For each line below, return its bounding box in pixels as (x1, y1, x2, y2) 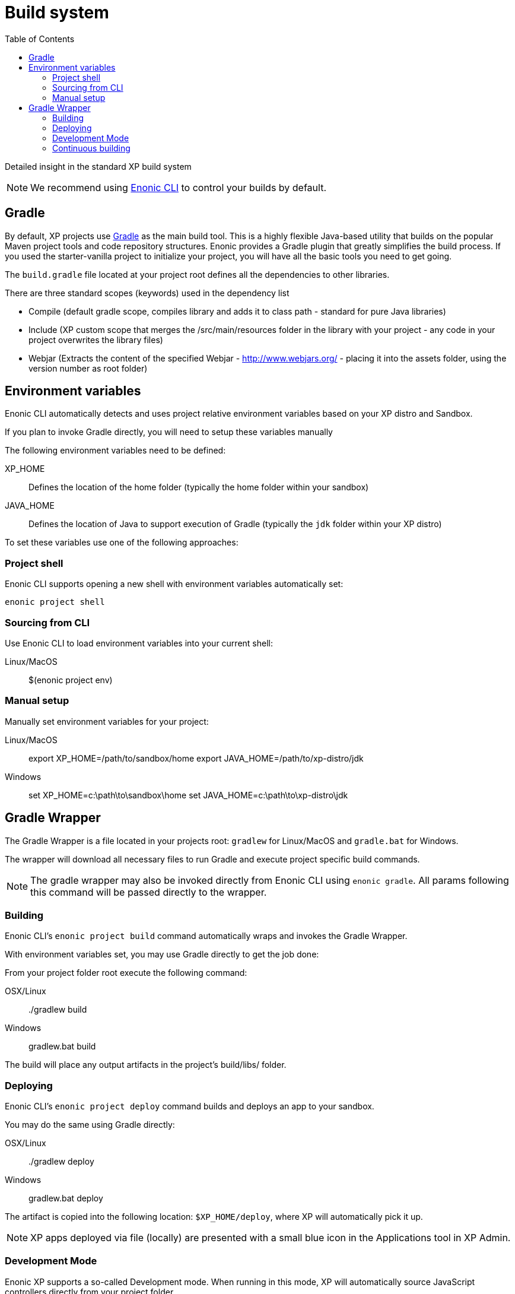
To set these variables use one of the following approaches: (5, 537, 239, 548)
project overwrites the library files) (28, 334, 163, 345)
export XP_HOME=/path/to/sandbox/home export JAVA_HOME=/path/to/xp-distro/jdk (28, 753, 364, 763)
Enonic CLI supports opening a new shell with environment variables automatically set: (5, 579, 344, 589)
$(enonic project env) (28, 674, 113, 685)
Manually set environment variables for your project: (5, 716, 209, 727)
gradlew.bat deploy (28, 1193, 103, 1204)
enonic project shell (5, 597, 105, 607)
